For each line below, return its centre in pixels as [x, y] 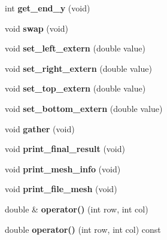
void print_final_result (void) [65, 149]
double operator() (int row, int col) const [83, 229]
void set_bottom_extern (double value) [84, 108]
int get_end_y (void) [48, 8]
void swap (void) [37, 28]
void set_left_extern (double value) [75, 48]
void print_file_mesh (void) [61, 189]
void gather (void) [40, 128]
